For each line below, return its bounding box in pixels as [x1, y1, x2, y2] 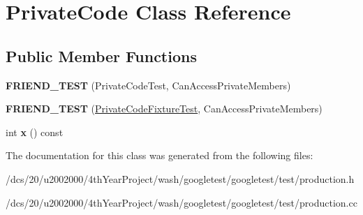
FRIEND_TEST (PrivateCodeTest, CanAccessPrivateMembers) [6, 77, 291, 92]
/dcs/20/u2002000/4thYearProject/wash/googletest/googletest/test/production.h [6, 171, 355, 186]
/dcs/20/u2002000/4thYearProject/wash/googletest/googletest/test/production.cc [6, 195, 357, 209]
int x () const [6, 124, 64, 139]
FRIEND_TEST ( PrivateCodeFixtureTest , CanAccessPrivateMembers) [6, 101, 323, 116]
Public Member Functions [6, 45, 197, 66]
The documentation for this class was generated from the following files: [6, 148, 313, 163]
